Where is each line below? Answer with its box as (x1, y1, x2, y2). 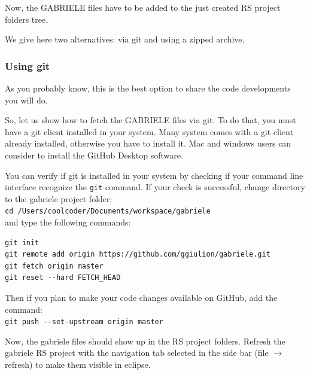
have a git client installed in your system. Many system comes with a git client (5, 125, 293, 138)
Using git (5, 58, 50, 73)
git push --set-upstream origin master (5, 318, 163, 327)
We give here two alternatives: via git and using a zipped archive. (5, 33, 245, 45)
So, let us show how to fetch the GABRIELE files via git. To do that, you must (5, 114, 296, 126)
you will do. (5, 93, 48, 106)
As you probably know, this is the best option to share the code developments (5, 82, 291, 94)
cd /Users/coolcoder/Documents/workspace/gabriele (5, 207, 211, 216)
